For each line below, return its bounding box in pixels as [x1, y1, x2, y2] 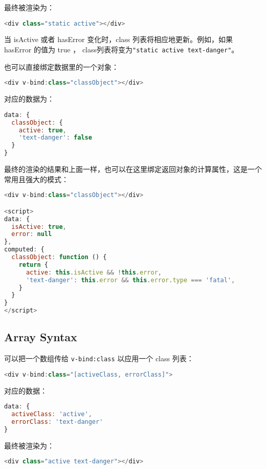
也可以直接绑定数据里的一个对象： [4, 61, 119, 72]
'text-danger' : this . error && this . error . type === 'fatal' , [26, 276, 235, 284]
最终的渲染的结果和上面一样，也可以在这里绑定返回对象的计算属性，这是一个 [4, 164, 262, 174]
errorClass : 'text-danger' [11, 418, 103, 426]
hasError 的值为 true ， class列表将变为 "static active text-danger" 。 [4, 44, 239, 55]
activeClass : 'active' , [11, 411, 92, 418]
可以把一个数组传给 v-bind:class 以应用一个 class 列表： [4, 353, 194, 364]
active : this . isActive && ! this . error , [26, 268, 162, 276]
